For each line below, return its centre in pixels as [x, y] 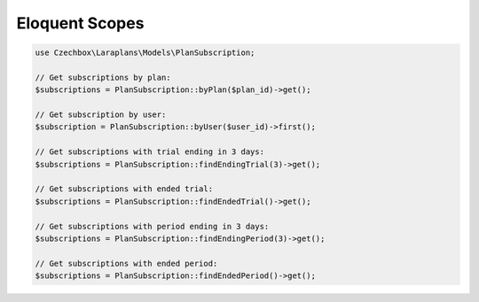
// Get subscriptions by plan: [103, 77]
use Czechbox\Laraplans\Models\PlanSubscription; [145, 53]
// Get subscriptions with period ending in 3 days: [152, 226]
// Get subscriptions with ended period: [126, 263]
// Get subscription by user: [101, 115]
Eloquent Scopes [80, 23]
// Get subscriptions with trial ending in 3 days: [150, 152]
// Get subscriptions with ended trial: [124, 189]
